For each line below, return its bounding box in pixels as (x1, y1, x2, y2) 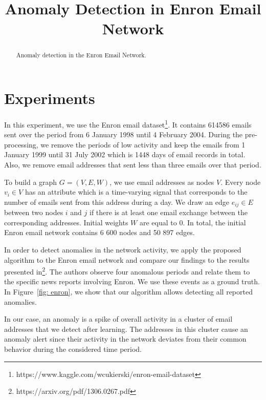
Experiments (4, 88, 95, 109)
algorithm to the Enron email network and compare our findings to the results (4, 254, 250, 265)
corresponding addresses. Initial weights (4, 217, 128, 227)
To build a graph (4, 176, 57, 187)
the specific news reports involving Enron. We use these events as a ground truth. (4, 276, 260, 287)
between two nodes (4, 207, 63, 218)
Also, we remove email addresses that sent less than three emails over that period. (4, 159, 261, 170)
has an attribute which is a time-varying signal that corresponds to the (25, 186, 248, 197)
